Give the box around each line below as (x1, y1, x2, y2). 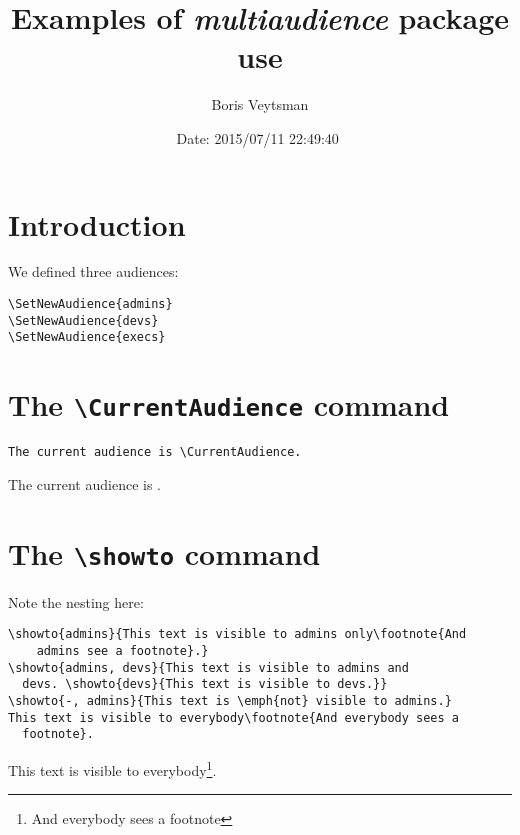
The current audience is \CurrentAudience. (8, 445, 302, 460)
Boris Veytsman (211, 94, 309, 115)
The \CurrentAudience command (8, 384, 450, 425)
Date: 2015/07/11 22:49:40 (176, 127, 339, 148)
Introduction (8, 203, 186, 244)
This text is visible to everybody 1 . (8, 756, 217, 780)
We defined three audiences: (8, 261, 179, 282)
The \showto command (8, 532, 321, 573)
